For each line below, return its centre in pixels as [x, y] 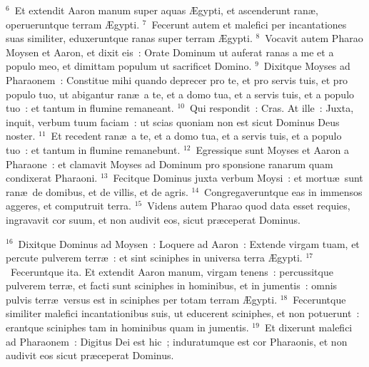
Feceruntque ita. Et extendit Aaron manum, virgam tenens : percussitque [172, 271]
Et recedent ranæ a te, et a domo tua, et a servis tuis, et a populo [196, 136]
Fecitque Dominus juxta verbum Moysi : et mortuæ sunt [238, 178]
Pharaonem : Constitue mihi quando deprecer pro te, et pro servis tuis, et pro [177, 79]
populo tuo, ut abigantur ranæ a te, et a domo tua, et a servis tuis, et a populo [180, 94]
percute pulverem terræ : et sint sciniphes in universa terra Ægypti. [154, 258]
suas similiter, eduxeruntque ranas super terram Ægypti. [129, 38]
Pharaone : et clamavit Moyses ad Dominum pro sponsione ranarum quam [170, 164]
